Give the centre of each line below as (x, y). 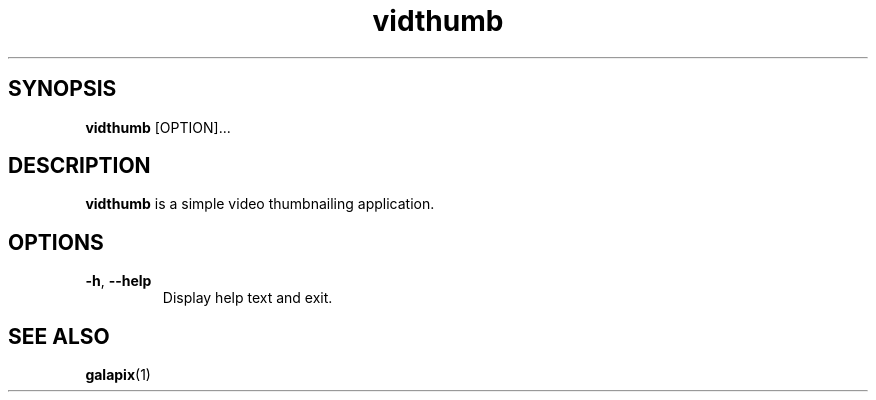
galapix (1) (118, 375)
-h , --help (118, 281)
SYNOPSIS (62, 89)
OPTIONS (56, 242)
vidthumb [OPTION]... (158, 127)
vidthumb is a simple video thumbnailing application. (260, 204)
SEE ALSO (59, 336)
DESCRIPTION (79, 166)
